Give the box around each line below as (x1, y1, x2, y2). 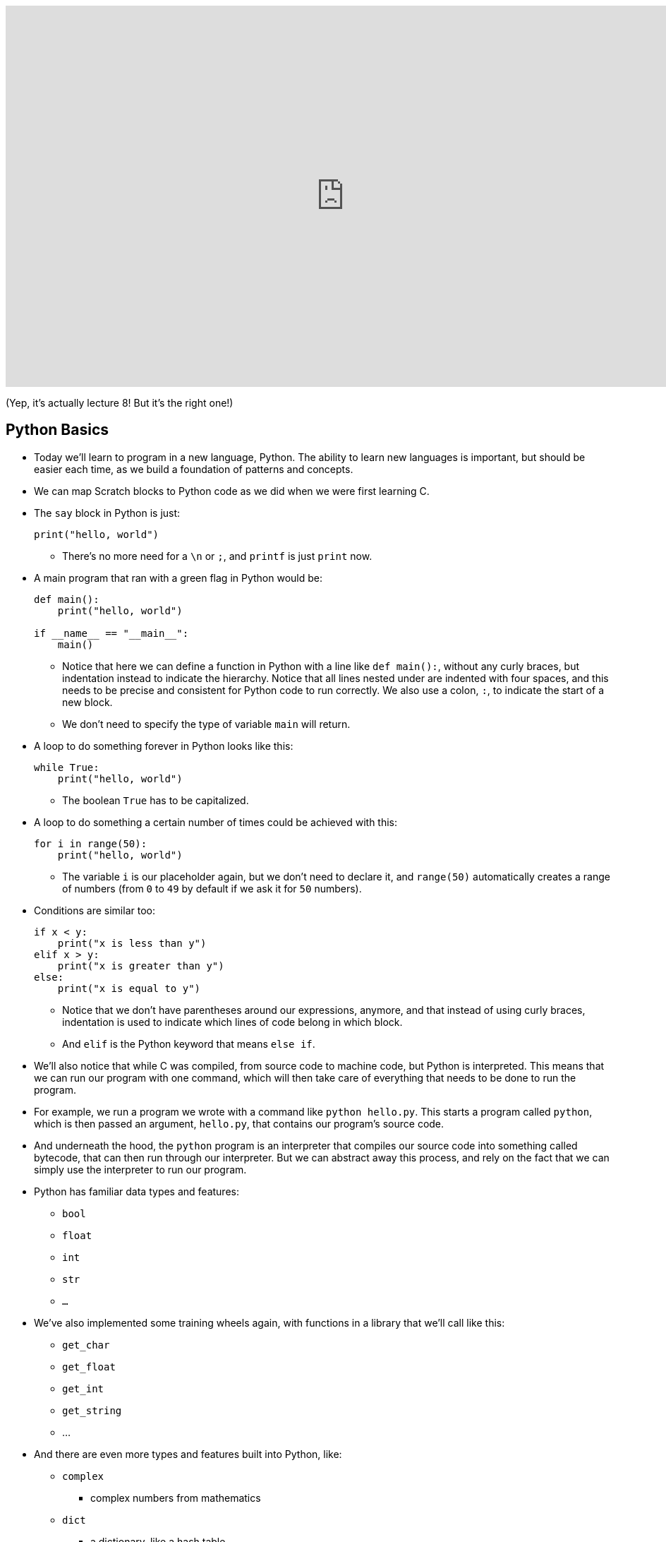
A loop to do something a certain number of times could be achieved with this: (34, 815, 398, 828)
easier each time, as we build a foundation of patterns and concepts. (34, 462, 353, 475)
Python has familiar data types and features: (34, 1185, 239, 1197)
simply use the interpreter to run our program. (34, 1163, 247, 1176)
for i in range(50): (34, 837, 147, 849)
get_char (62, 1339, 110, 1351)
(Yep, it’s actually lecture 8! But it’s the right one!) (6, 397, 234, 409)
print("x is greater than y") (57, 960, 224, 972)
